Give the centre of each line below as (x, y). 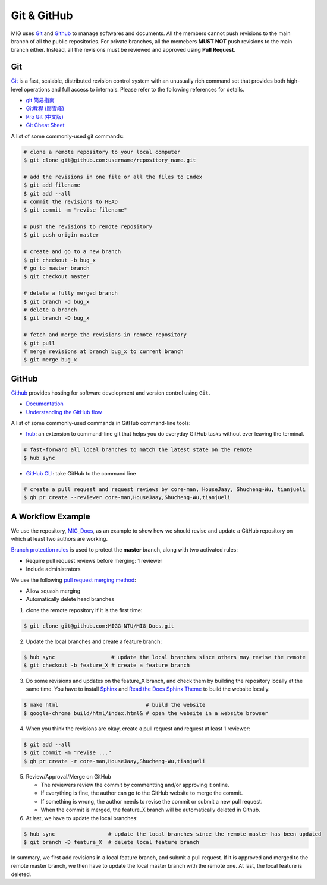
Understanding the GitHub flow (64, 412)
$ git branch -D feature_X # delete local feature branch (111, 842)
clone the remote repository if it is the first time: (84, 610)
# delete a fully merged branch (71, 293)
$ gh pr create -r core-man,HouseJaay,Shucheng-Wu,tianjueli (114, 761)
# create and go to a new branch (72, 252)
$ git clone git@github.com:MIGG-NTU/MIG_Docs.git (99, 626)
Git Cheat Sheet (45, 125)
